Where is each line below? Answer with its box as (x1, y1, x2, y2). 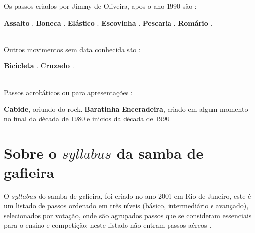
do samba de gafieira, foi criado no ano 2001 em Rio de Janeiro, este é (39, 190, 251, 201)
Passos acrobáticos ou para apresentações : (4, 87, 133, 97)
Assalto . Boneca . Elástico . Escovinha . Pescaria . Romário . (4, 17, 212, 28)
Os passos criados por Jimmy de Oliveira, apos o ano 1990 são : (4, 1, 197, 11)
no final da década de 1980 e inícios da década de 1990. (4, 113, 171, 123)
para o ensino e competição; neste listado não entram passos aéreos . (4, 220, 212, 230)
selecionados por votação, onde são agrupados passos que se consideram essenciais (4, 210, 252, 220)
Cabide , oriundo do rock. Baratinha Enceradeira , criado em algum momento (4, 104, 248, 114)
